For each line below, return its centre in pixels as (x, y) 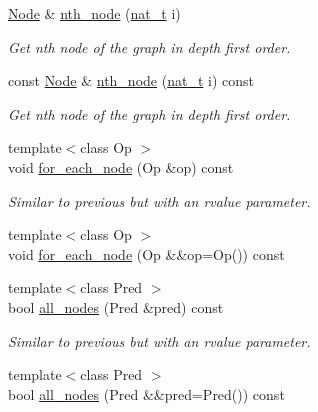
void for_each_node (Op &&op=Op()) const (146, 253)
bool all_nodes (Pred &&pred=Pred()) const (146, 393)
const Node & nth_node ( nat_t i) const (131, 80)
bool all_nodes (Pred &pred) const (116, 306)
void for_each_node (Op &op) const (121, 166)
